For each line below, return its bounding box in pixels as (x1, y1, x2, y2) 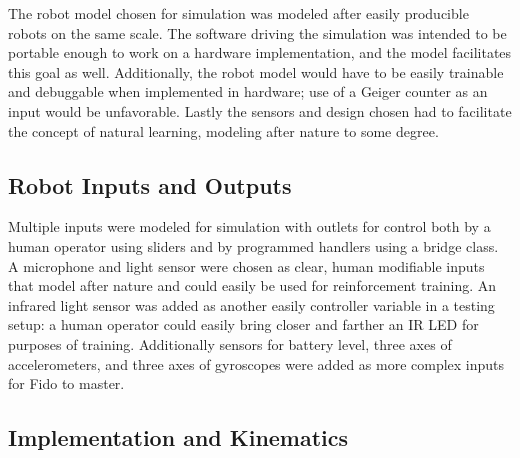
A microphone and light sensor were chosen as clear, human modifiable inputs (8, 255, 485, 276)
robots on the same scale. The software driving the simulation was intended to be (8, 22, 507, 43)
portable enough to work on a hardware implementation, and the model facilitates (8, 42, 512, 63)
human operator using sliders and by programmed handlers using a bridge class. (8, 235, 499, 256)
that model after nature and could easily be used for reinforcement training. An (8, 275, 497, 296)
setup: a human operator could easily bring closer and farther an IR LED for (8, 314, 479, 335)
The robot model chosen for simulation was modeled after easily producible (8, 3, 469, 23)
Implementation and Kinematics (8, 422, 349, 453)
